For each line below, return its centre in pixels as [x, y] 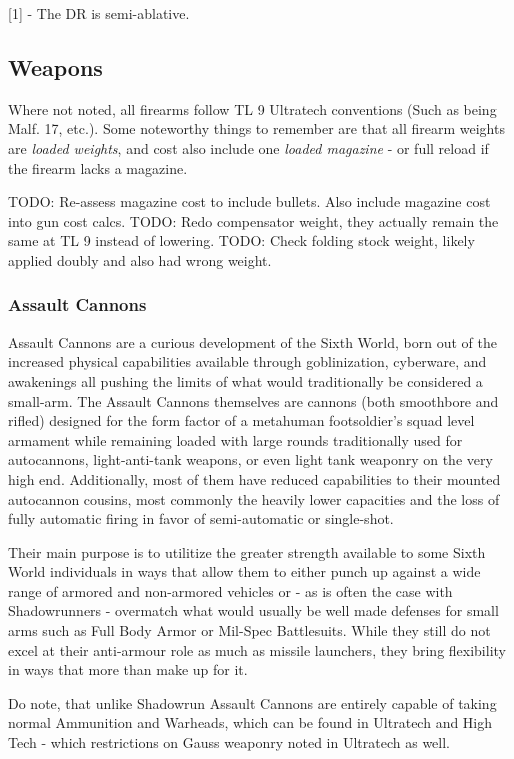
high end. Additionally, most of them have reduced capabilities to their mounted [254, 478]
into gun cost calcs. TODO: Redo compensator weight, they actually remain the [253, 220]
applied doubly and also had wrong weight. [140, 259]
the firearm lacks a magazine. [98, 167]
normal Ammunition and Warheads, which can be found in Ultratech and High [250, 722]
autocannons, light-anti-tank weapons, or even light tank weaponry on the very [250, 459]
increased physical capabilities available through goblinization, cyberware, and [247, 361]
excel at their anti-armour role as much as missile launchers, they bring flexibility [257, 649]
